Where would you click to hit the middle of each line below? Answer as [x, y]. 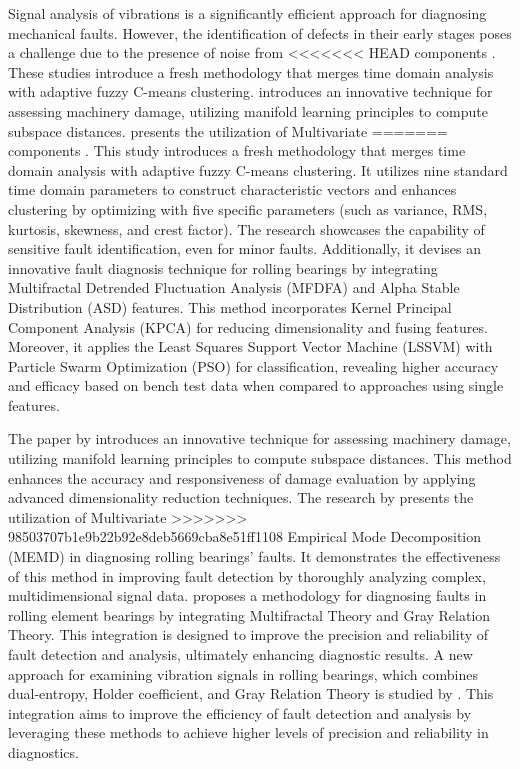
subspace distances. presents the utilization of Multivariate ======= [228, 130]
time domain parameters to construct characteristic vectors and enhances [232, 189]
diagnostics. [43, 751]
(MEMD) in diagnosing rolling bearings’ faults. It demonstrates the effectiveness [254, 556]
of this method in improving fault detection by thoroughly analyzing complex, [247, 575]
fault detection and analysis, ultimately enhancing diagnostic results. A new [240, 654]
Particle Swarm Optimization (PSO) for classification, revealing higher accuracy [253, 365]
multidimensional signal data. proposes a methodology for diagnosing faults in [247, 595]
